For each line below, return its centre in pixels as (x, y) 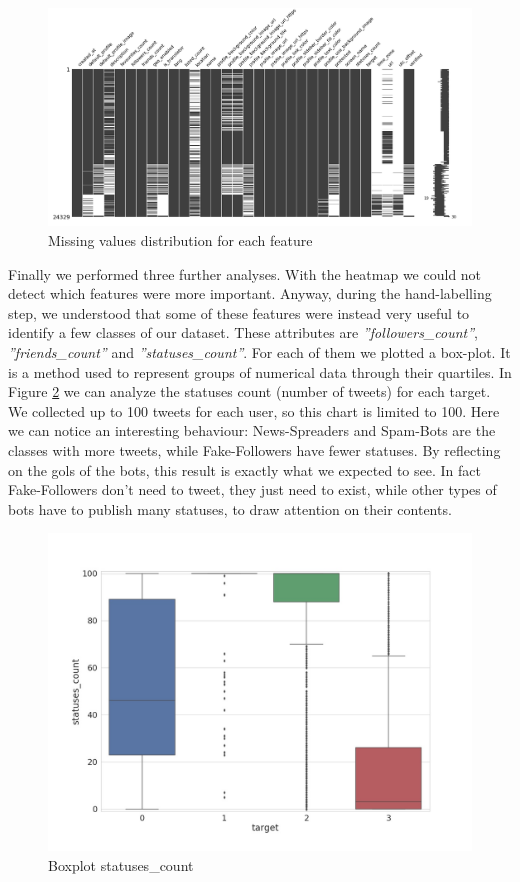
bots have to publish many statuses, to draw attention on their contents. (230, 508)
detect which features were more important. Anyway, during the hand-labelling (250, 293)
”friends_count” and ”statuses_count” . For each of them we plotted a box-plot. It (259, 351)
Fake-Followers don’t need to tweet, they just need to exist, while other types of (252, 489)
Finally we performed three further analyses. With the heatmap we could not (245, 273)
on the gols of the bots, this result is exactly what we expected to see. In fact (244, 469)
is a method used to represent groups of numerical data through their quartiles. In (260, 371)
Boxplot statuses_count (121, 864)
